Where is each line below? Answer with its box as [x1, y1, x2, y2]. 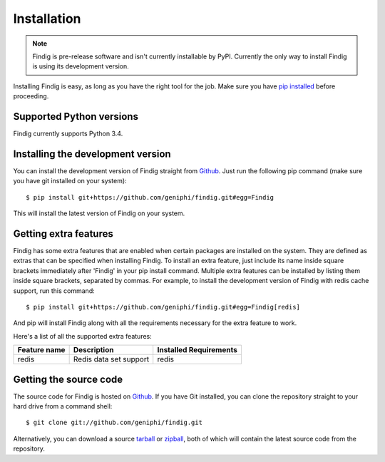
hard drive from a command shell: [13, 402, 113, 411]
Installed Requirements [157, 345, 238, 355]
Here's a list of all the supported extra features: [13, 332, 153, 340]
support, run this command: [13, 286, 96, 295]
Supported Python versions [13, 111, 139, 123]
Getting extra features [13, 227, 114, 240]
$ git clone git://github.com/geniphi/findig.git [26, 419, 203, 427]
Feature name [17, 345, 66, 355]
